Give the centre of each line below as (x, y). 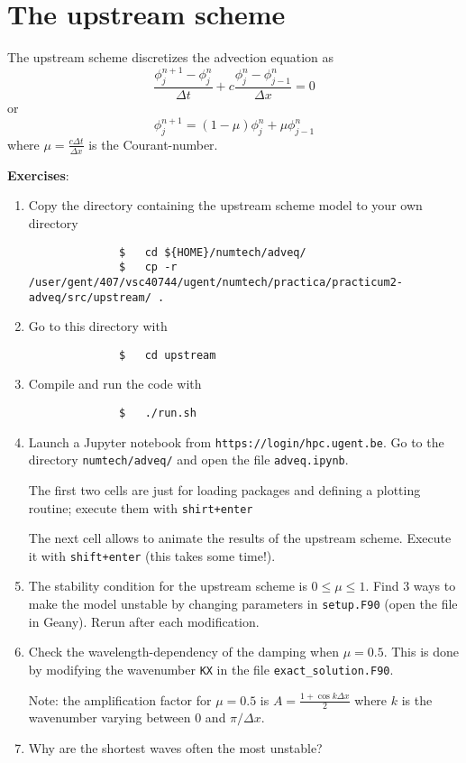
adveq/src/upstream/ (90, 297)
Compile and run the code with (115, 384)
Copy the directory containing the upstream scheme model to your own (225, 205)
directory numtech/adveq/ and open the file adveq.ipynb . (188, 460)
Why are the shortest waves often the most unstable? (175, 748)
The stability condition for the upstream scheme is (168, 586)
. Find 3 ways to (411, 586)
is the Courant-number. (153, 144)
